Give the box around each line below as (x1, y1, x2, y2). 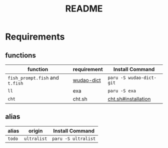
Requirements (5, 31, 65, 42)
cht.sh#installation (107, 95, 151, 102)
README (65, 3, 103, 14)
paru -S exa (107, 88, 136, 93)
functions (5, 51, 36, 59)
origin (28, 127, 43, 134)
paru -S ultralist (51, 135, 96, 141)
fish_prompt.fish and (7, 74, 59, 81)
